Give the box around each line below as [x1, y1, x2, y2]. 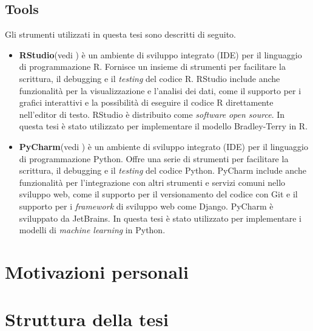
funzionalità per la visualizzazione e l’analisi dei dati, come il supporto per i [19, 84, 301, 97]
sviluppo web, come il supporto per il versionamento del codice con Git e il [19, 188, 298, 200]
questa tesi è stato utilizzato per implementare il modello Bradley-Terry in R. [19, 120, 308, 132]
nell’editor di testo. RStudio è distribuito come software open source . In [19, 107, 285, 120]
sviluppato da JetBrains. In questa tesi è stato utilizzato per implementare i [19, 211, 302, 224]
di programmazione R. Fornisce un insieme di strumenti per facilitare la [19, 60, 286, 73]
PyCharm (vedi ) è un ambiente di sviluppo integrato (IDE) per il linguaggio [19, 140, 308, 152]
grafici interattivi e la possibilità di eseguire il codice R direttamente [19, 96, 274, 109]
